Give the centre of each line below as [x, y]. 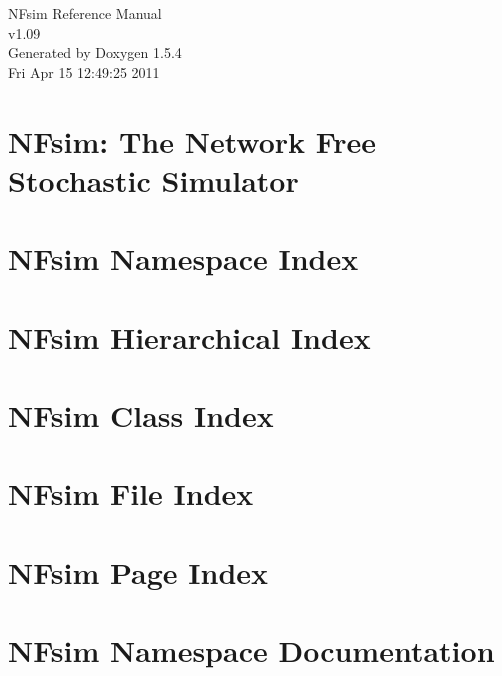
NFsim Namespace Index [183, 258]
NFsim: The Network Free [192, 140]
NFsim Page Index [138, 571]
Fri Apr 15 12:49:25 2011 [84, 71]
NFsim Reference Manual [85, 13]
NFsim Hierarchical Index [189, 336]
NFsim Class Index [141, 414]
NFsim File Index [131, 493]
